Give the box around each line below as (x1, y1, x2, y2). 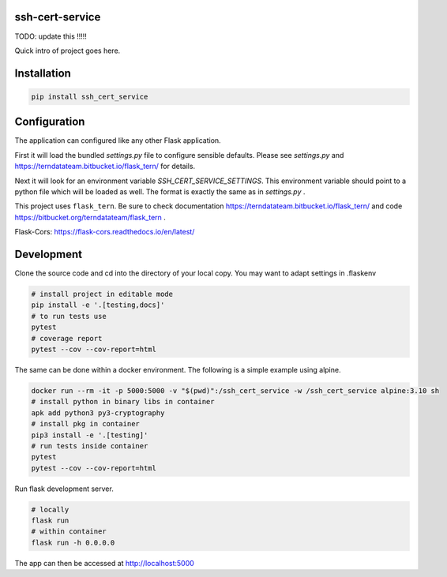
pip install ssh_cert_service (31, 92, 148, 101)
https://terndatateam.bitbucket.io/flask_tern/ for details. (14, 162, 196, 171)
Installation (14, 66, 71, 80)
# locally (31, 505, 69, 514)
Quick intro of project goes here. (14, 46, 121, 55)
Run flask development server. (14, 484, 114, 493)
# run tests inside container (31, 441, 148, 450)
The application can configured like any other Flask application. (14, 136, 221, 145)
